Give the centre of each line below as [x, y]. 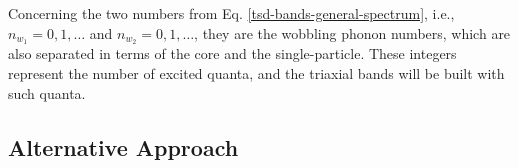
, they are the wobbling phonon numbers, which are [352, 32]
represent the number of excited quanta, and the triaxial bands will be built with [256, 73]
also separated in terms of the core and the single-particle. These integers [232, 53]
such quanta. [47, 92]
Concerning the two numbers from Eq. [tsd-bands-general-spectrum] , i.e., [231, 13]
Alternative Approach [123, 146]
